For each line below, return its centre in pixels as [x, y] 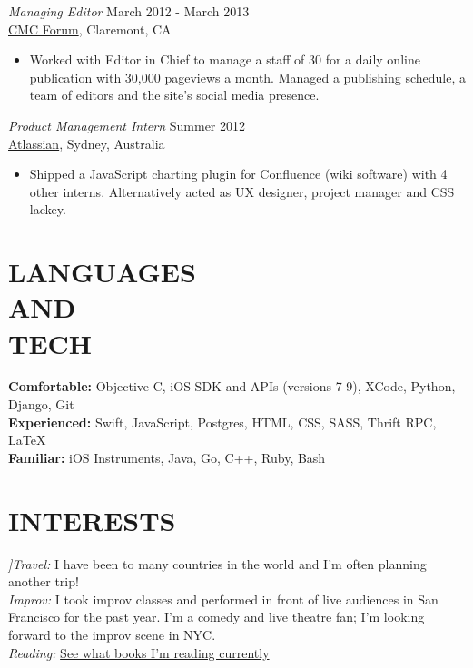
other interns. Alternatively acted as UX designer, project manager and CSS [242, 191]
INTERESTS [92, 520]
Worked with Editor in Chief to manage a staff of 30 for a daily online [225, 59]
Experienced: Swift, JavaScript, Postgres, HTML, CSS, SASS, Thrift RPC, [222, 422]
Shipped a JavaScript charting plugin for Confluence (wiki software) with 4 [238, 174]
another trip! [44, 581]
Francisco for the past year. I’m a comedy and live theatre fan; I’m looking [217, 617]
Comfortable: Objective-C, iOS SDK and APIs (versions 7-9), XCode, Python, [232, 386]
